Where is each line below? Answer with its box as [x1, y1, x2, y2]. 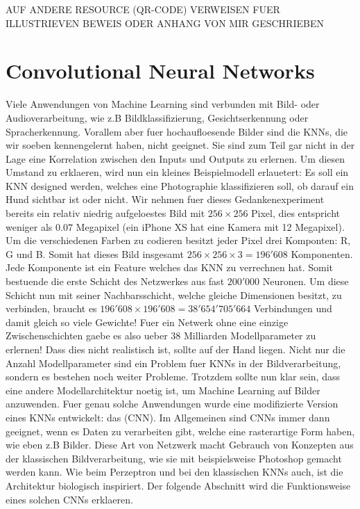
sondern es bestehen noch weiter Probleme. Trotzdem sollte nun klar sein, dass [6, 369, 340, 384]
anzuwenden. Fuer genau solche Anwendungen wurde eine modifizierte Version [6, 396, 338, 411]
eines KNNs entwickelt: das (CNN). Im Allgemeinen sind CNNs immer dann [6, 410, 330, 424]
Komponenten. [291, 246, 353, 261]
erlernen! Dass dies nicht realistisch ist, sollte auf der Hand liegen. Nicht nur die [6, 342, 345, 356]
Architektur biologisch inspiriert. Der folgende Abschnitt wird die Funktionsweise [6, 478, 351, 492]
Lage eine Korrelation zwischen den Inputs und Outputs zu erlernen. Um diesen [6, 151, 345, 165]
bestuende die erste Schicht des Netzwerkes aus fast [6, 274, 225, 289]
